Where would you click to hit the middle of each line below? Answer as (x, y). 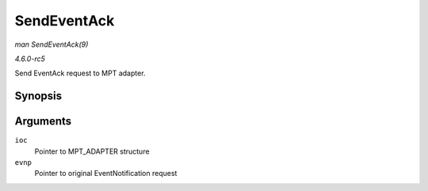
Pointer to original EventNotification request (106, 174)
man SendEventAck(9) (52, 44)
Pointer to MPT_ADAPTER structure (92, 151)
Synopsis (38, 96)
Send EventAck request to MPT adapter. (80, 73)
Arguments (43, 122)
